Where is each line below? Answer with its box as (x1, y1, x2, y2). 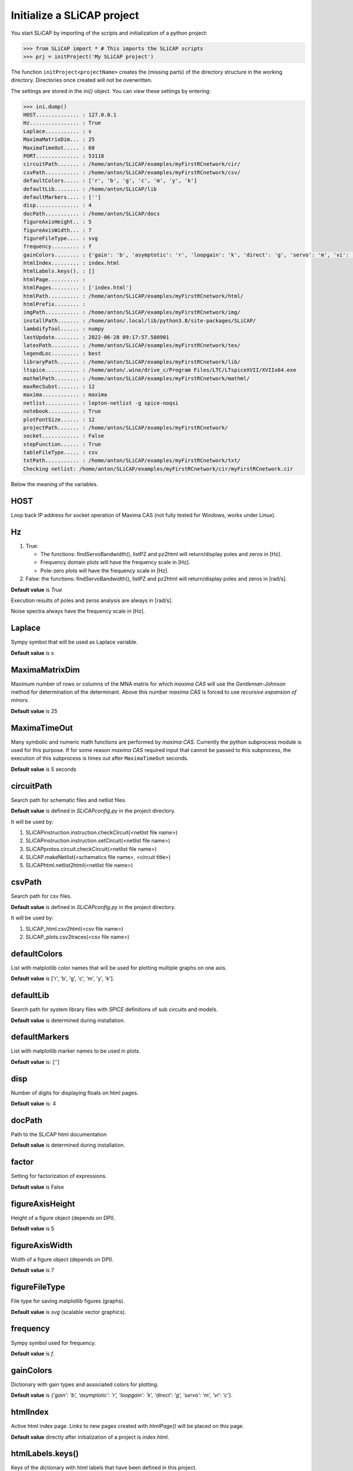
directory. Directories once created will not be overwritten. (11, 76, 153, 84)
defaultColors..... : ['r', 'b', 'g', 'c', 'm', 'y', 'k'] (23, 177, 197, 184)
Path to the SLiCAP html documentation (11, 1131, 107, 1138)
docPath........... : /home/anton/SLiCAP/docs (23, 210, 160, 217)
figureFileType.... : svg (23, 235, 98, 241)
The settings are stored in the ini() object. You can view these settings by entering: (11, 87, 211, 94)
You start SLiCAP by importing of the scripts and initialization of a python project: (11, 29, 208, 36)
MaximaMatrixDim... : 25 (23, 136, 95, 143)
